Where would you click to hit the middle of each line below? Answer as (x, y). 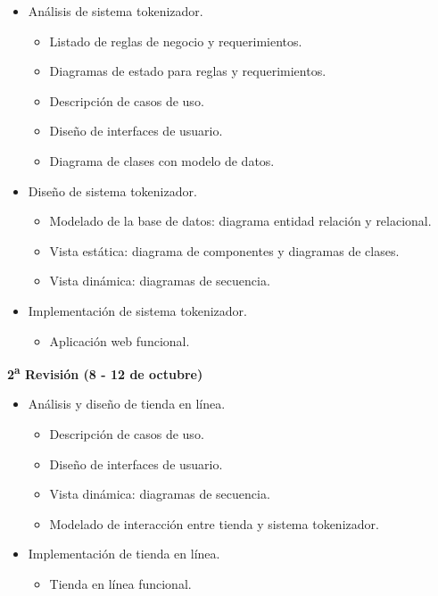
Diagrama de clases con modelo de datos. (162, 160)
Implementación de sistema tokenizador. (137, 310)
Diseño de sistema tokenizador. (112, 190)
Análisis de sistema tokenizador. (116, 11)
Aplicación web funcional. (120, 340)
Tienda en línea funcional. (120, 583)
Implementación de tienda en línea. (124, 554)
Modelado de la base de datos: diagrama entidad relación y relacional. (240, 221)
